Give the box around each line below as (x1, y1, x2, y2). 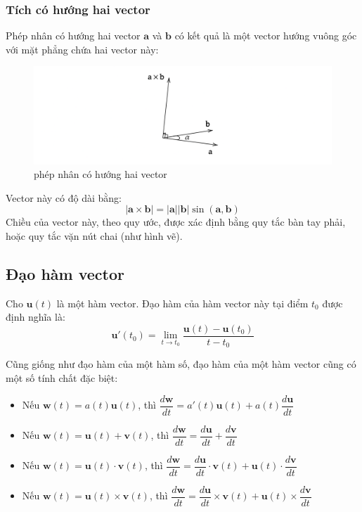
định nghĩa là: (6, 309, 65, 324)
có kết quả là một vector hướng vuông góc (174, 28, 357, 43)
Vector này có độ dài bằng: (6, 190, 122, 205)
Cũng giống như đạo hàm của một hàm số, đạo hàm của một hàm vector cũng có (6, 357, 356, 371)
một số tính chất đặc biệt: (6, 371, 118, 385)
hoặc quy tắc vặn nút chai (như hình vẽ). (6, 228, 183, 243)
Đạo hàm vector (6, 262, 124, 284)
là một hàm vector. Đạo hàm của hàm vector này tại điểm (56, 295, 309, 310)
